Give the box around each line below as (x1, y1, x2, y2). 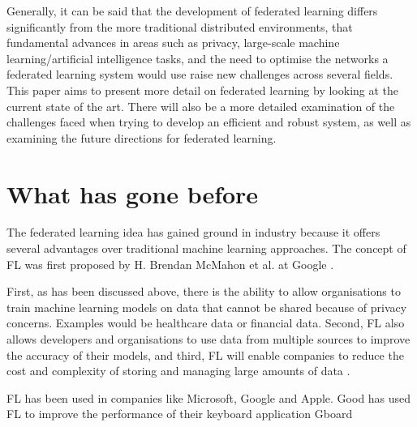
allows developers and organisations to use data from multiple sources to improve (6, 331, 411, 348)
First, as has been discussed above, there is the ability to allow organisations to (6, 283, 401, 300)
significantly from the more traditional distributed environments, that (6, 18, 353, 35)
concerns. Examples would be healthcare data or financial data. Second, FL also (6, 314, 405, 331)
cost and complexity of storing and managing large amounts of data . (6, 362, 350, 379)
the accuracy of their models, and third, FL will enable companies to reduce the (6, 346, 404, 363)
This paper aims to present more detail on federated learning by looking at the (6, 81, 399, 98)
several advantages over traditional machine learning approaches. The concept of (6, 240, 406, 257)
